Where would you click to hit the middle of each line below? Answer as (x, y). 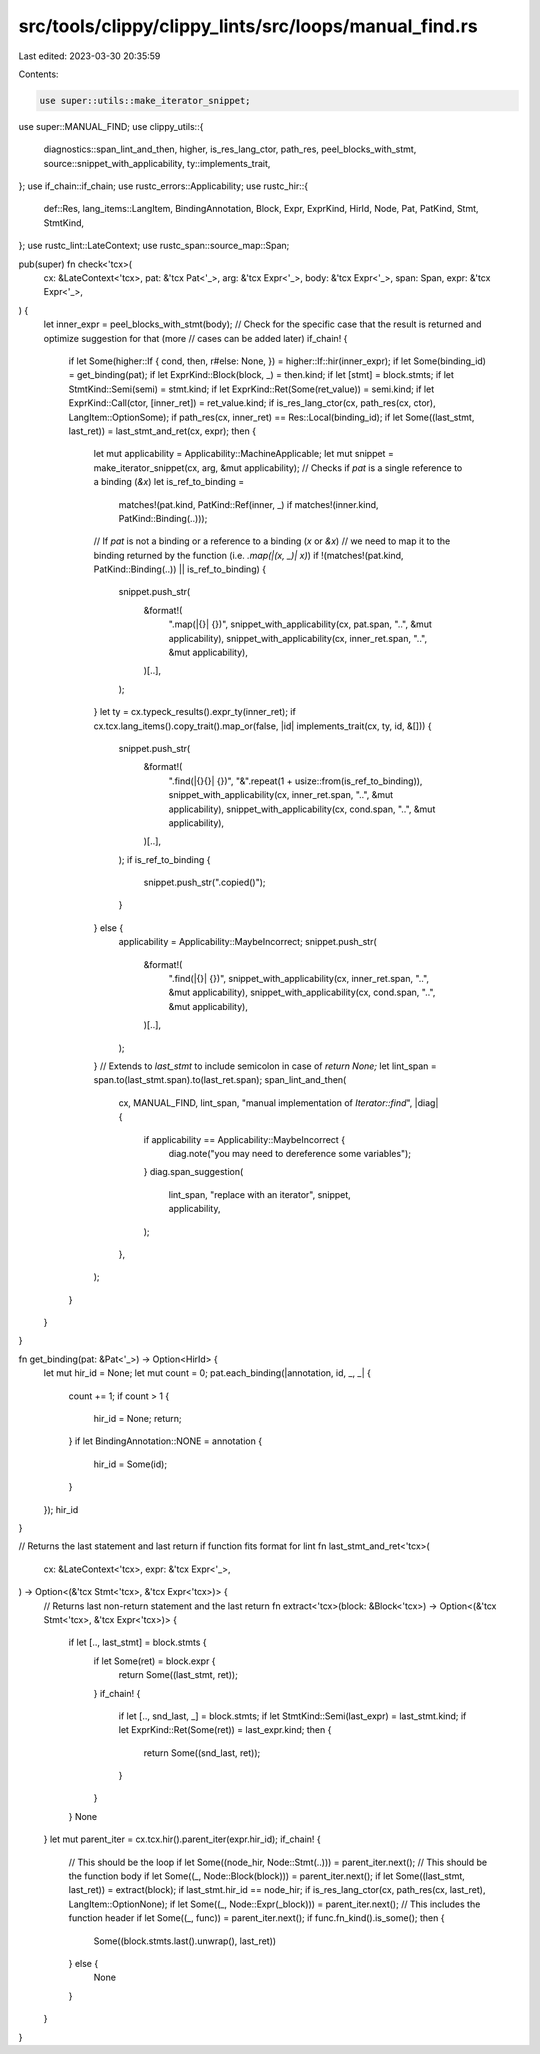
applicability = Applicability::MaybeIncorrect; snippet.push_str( (247, 942)
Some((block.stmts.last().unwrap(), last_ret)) (185, 1941)
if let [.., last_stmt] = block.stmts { (137, 1642)
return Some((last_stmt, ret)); (178, 1675)
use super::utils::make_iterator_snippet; (145, 100)
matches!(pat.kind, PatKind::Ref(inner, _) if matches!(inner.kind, (248, 504)
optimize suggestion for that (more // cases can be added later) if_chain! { (195, 338)
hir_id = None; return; (137, 1419)
